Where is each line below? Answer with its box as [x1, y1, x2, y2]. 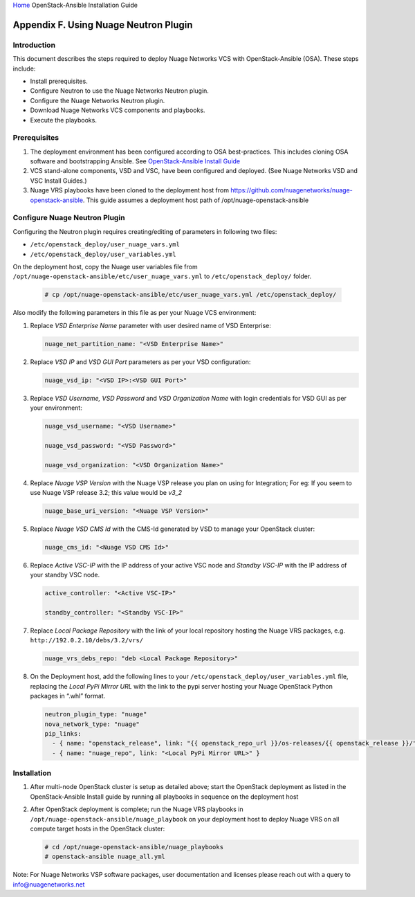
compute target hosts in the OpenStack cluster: [30, 824, 165, 833]
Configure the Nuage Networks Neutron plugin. [30, 96, 165, 105]
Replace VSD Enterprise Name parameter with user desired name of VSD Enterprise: [30, 321, 271, 329]
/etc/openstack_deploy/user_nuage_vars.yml [30, 241, 180, 248]
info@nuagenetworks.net [12, 880, 85, 889]
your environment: [30, 404, 82, 412]
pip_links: [44, 730, 82, 737]
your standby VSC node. [30, 571, 100, 579]
